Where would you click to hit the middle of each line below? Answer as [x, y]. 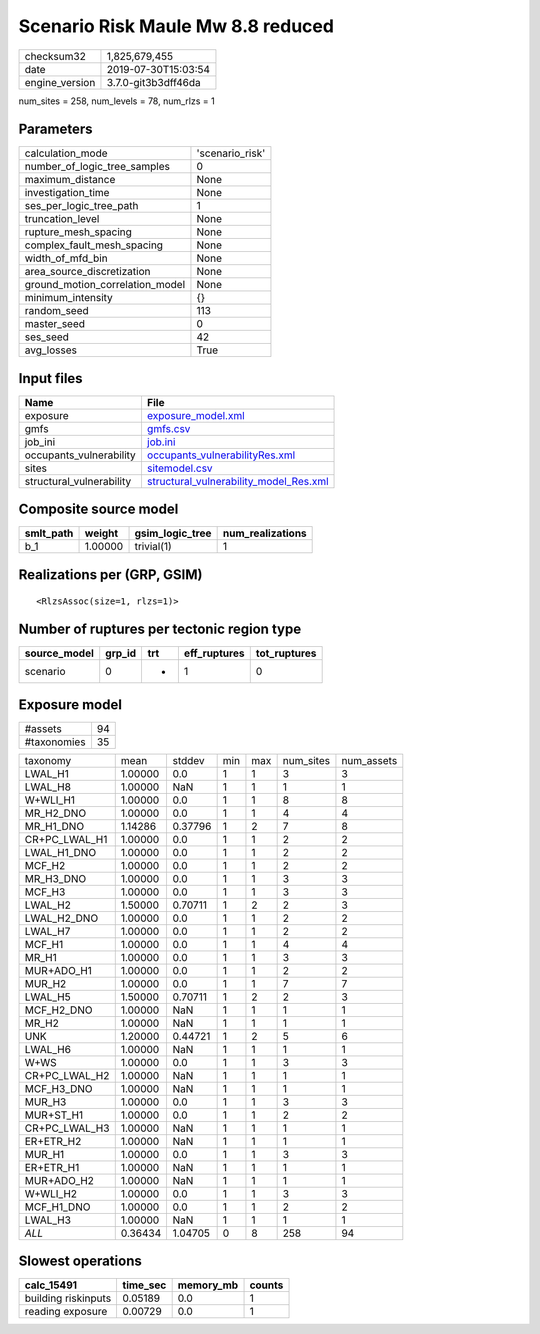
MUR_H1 [44, 1154]
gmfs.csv [168, 428]
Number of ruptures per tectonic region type [160, 629]
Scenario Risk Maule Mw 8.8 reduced [176, 26]
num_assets [369, 760]
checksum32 [55, 56]
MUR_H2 [45, 983]
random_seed [56, 311]
